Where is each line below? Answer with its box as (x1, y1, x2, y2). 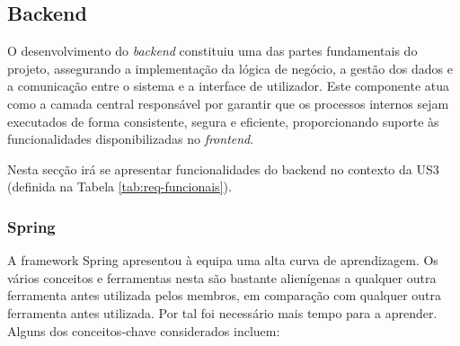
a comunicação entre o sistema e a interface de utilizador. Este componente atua (7, 76, 450, 95)
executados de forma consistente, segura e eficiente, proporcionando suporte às (7, 111, 439, 130)
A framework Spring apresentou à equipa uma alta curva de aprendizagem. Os (7, 251, 438, 270)
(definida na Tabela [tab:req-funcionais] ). (7, 177, 232, 196)
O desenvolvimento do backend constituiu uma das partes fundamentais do (7, 41, 418, 60)
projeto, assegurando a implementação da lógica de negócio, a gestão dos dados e (7, 58, 453, 77)
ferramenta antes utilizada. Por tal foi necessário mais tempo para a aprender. (7, 303, 438, 322)
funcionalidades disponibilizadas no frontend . (7, 129, 254, 148)
